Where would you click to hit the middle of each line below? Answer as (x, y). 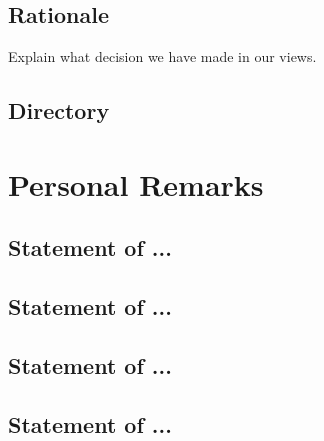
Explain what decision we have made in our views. (162, 56)
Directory (59, 110)
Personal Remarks (136, 183)
